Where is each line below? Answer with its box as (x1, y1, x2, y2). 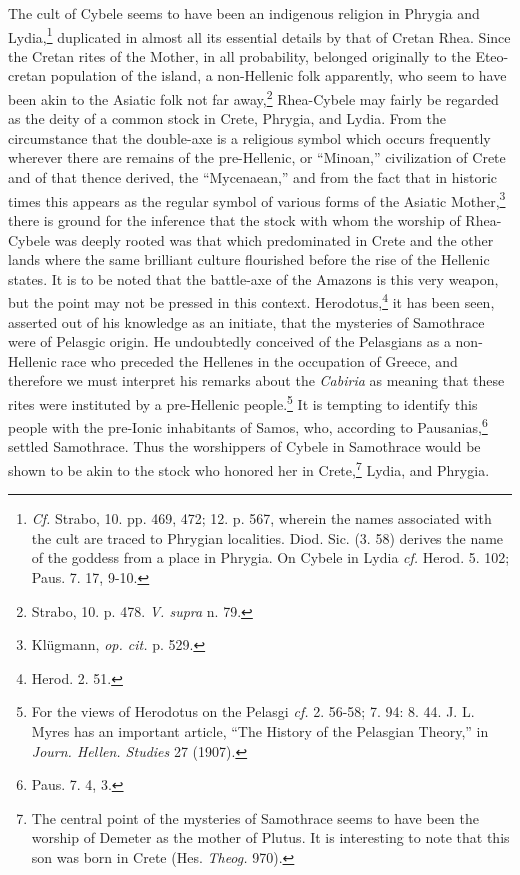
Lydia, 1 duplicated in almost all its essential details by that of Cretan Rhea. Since (8, 23, 511, 47)
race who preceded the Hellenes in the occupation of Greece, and (61, 350, 458, 371)
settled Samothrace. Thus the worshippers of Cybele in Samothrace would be (8, 436, 481, 457)
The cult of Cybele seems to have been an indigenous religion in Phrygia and (8, 3, 480, 23)
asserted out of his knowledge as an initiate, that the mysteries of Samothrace (8, 311, 485, 332)
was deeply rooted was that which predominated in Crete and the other (54, 229, 494, 250)
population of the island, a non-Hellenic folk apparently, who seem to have (50, 65, 507, 86)
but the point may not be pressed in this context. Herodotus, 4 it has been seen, (8, 289, 495, 312)
